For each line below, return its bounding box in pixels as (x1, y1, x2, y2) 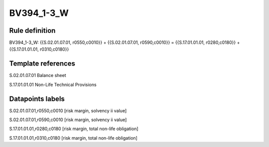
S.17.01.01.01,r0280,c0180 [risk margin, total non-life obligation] (9, 126, 139, 132)
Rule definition (9, 26, 56, 35)
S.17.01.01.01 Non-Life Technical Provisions (9, 81, 97, 87)
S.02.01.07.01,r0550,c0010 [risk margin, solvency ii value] (9, 107, 127, 114)
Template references (9, 60, 76, 68)
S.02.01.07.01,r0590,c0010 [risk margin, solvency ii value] (9, 117, 127, 123)
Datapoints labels (9, 94, 65, 103)
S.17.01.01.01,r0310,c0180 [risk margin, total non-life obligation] (9, 135, 138, 141)
